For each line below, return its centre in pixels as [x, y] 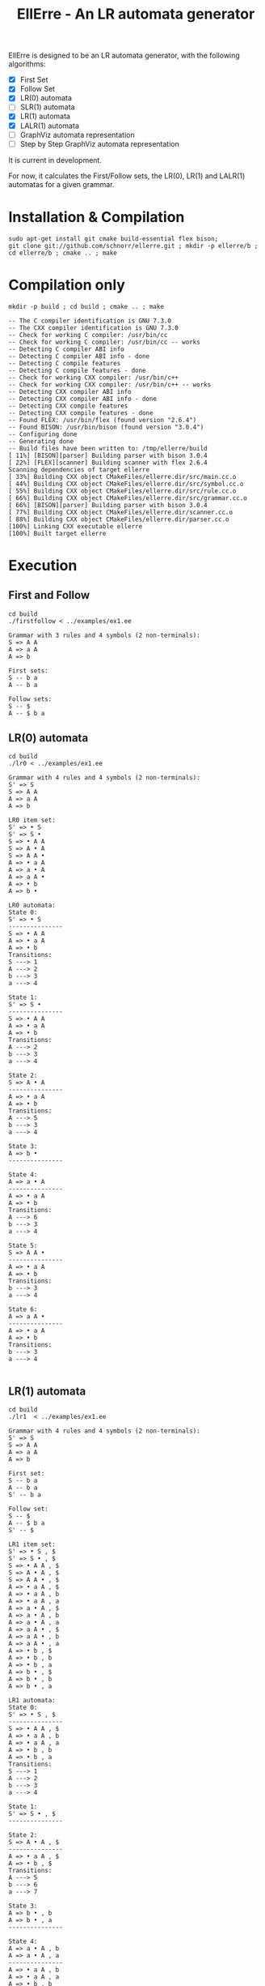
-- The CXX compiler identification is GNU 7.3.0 [94, 328]
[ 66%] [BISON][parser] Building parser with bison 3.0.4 [108, 505]
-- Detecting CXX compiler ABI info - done [83, 399]
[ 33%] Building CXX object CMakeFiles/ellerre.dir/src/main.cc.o [122, 476]
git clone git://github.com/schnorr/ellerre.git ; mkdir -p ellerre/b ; [133, 246]
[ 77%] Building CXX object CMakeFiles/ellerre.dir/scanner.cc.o [120, 512]
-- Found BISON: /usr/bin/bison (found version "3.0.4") [106, 427]
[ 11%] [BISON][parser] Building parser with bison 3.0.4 [108, 455]
